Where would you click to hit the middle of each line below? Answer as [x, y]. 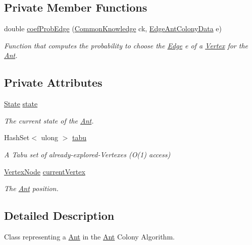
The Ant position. [31, 188]
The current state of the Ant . [49, 120]
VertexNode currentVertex [45, 171]
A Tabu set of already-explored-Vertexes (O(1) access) [87, 154]
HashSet [17, 137]
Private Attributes [53, 82]
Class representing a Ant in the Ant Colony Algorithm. [89, 236]
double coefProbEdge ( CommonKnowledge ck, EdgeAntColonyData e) [113, 28]
